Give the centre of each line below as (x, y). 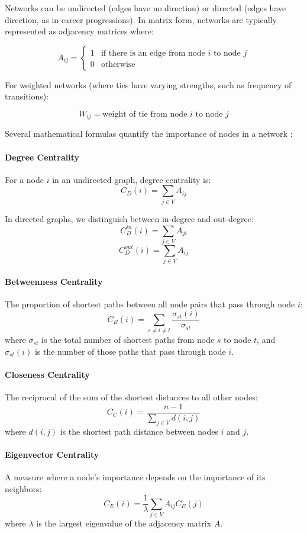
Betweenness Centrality (54, 281)
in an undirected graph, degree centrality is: (132, 179)
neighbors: (23, 488)
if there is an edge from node (153, 53)
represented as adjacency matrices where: (79, 31)
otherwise (118, 64)
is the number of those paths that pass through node (130, 351)
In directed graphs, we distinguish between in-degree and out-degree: (129, 218)
